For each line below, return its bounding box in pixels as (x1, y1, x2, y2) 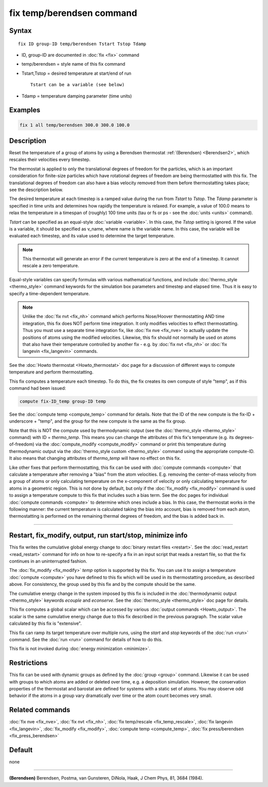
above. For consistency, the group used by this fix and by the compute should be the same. (9, 581, 196, 587)
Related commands (9, 706, 70, 714)
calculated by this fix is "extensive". (9, 620, 82, 627)
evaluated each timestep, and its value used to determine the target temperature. (9, 233, 175, 239)
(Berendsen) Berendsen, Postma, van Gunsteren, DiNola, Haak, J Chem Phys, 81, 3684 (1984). (9, 775, 203, 781)
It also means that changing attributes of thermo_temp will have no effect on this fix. (9, 455, 181, 461)
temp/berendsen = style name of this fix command (21, 61, 126, 67)
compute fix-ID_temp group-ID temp (19, 398, 106, 404)
